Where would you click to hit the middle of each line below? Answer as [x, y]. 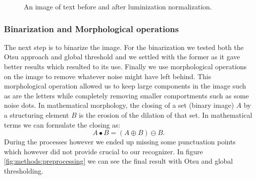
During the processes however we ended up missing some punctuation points [120, 142]
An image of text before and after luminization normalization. [118, 6]
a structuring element [37, 114]
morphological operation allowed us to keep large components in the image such [125, 86]
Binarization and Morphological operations [91, 28]
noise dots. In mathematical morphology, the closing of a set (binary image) [119, 105]
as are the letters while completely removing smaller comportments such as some [127, 95]
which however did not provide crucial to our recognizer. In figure [103, 151]
